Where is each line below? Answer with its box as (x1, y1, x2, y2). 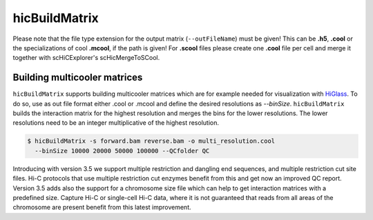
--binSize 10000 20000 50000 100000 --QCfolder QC (35, 147, 210, 154)
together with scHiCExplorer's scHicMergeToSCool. (12, 54, 160, 62)
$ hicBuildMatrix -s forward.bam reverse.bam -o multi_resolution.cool (27, 137, 276, 145)
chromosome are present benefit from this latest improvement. (12, 203, 191, 212)
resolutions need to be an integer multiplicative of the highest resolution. (12, 119, 219, 127)
